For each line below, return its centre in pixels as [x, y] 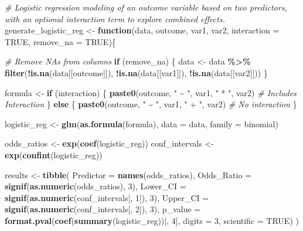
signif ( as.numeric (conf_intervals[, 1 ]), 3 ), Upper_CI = [107, 197]
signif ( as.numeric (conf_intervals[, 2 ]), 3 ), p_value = [103, 209]
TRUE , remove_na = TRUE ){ [60, 41]
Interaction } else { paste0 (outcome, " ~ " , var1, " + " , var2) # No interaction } [151, 104]
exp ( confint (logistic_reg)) [54, 154]
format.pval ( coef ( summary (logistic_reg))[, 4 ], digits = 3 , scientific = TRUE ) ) [152, 220]
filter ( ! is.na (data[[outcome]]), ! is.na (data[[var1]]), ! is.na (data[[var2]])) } [136, 72]
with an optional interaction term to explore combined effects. [115, 18]
